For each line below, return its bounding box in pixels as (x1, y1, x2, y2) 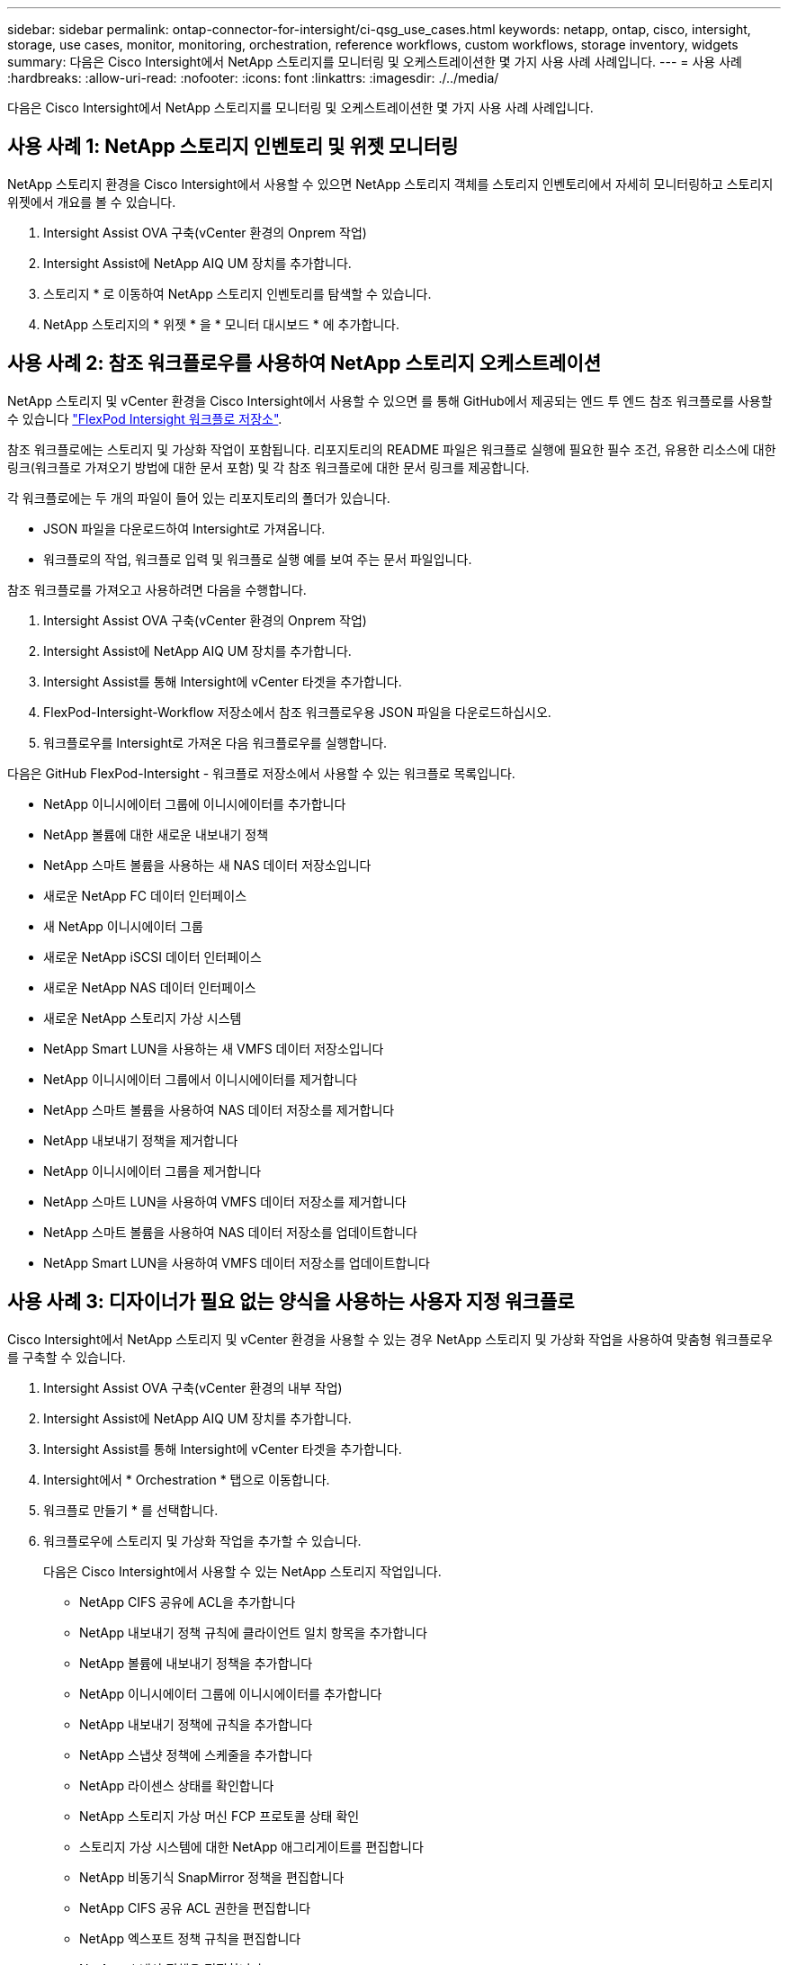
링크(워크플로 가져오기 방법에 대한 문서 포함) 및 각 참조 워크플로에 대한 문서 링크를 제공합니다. (7, 459, 530, 475)
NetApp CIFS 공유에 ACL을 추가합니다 (79, 1593, 296, 1610)
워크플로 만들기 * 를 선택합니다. (43, 1502, 219, 1518)
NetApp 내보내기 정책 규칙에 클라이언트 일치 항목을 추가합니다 (79, 1624, 427, 1640)
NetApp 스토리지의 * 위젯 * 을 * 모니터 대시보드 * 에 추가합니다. (43, 316, 399, 332)
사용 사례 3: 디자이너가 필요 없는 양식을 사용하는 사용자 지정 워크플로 (7, 1290, 575, 1314)
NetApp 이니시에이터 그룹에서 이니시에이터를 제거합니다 (43, 1071, 358, 1087)
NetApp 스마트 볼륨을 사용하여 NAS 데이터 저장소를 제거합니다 (43, 1101, 395, 1117)
